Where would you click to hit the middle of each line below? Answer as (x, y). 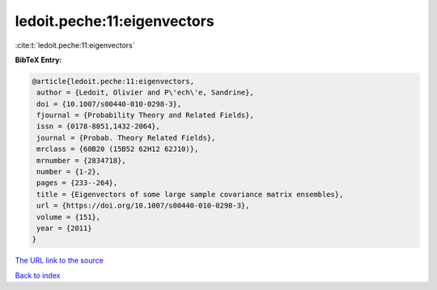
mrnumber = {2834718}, (82, 160)
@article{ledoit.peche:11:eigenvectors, (113, 81)
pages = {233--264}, (77, 183)
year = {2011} (64, 228)
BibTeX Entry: (38, 60)
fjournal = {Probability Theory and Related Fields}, (145, 116)
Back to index (38, 275)
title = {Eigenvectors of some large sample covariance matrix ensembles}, (190, 194)
